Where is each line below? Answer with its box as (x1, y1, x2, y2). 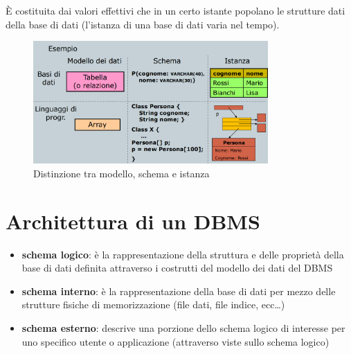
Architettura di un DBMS (6, 206, 260, 235)
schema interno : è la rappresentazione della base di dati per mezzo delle (21, 283, 336, 298)
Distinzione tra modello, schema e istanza (33, 166, 210, 180)
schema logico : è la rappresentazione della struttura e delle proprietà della (21, 247, 344, 261)
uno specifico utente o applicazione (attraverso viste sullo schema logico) (21, 334, 330, 348)
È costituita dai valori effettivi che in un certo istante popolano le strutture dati (6, 3, 345, 17)
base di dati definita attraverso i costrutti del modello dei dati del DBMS (21, 260, 333, 275)
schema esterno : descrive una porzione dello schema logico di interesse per (21, 320, 345, 335)
